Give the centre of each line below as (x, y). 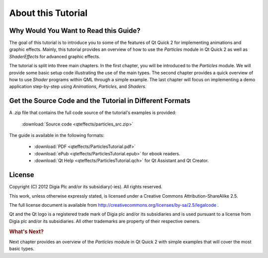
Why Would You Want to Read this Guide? (75, 31)
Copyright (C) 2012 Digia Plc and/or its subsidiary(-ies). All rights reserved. (86, 187)
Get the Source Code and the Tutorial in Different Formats (100, 101)
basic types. (22, 249)
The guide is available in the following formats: (57, 135)
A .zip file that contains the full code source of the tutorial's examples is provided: (93, 113)
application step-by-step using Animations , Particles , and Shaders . (78, 87)
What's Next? (27, 232)
